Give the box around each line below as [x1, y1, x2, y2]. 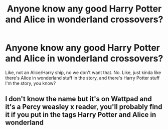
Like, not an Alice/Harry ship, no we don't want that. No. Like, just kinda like [5, 69, 161, 76]
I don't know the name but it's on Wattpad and [5, 95, 152, 103]
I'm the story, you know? [5, 80, 56, 86]
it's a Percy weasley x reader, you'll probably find [5, 103, 162, 111]
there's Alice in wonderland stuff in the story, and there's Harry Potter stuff [5, 75, 160, 81]
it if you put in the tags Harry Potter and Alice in [5, 110, 156, 119]
